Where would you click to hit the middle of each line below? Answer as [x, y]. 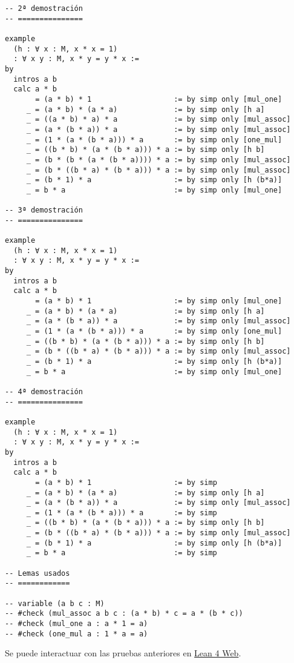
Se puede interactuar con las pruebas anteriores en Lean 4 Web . [123, 653]
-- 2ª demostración [44, 8]
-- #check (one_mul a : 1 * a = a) [77, 634]
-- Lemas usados [38, 573]
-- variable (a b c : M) [55, 603]
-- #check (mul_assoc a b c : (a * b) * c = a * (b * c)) [124, 614]
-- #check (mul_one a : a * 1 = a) [77, 624]
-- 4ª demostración [44, 391]
